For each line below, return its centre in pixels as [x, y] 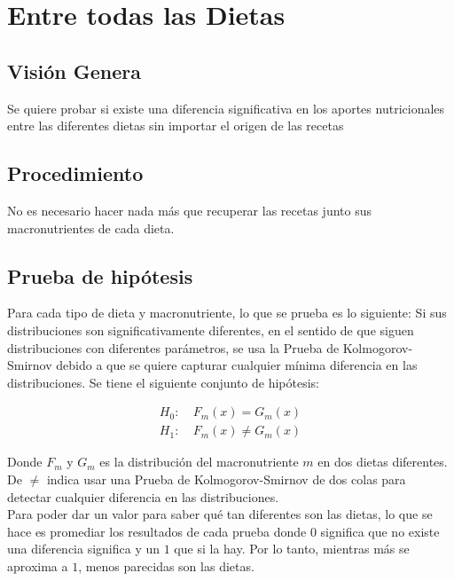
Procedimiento [75, 173]
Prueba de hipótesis [100, 275]
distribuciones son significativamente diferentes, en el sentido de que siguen [211, 330]
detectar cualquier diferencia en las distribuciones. [143, 496]
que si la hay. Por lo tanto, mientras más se [292, 549]
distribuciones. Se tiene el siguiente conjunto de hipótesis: [163, 382]
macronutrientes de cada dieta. [91, 228]
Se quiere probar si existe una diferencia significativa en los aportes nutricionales [226, 108]
